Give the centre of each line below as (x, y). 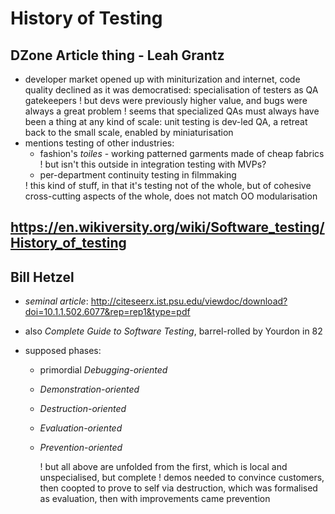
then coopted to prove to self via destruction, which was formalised (178, 488)
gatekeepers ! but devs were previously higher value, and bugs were (166, 100)
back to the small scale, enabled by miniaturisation (129, 132)
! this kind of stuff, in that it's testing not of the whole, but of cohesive (168, 185)
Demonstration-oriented (89, 389)
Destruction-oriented (83, 409)
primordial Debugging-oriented (103, 370)
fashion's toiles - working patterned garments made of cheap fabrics (182, 153)
